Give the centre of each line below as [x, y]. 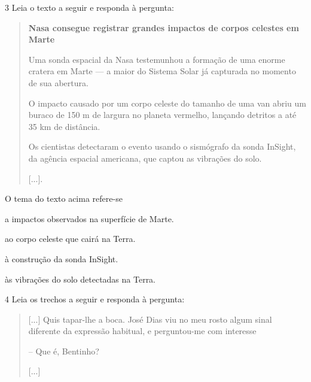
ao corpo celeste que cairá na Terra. [70, 239]
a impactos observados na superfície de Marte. [89, 218]
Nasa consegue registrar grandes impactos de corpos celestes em [164, 27]
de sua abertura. [58, 82]
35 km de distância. [64, 126]
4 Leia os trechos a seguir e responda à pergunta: [95, 299]
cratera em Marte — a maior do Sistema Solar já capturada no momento [162, 71]
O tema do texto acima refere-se [64, 198]
